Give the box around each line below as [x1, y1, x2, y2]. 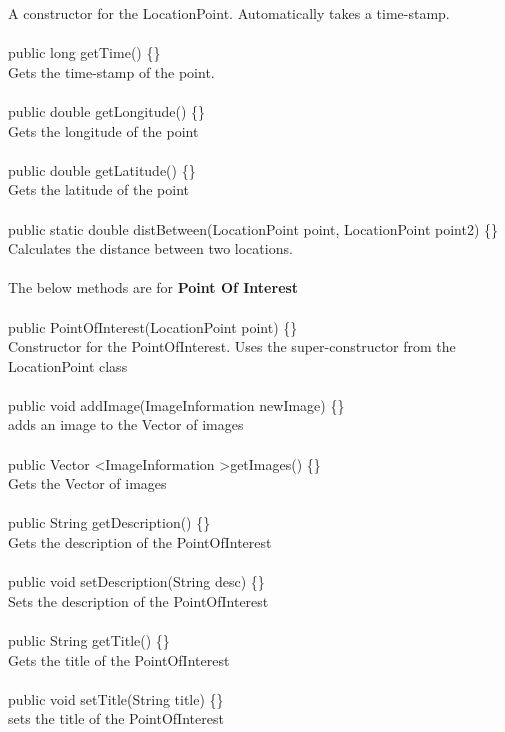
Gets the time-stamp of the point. [8, 61, 215, 82]
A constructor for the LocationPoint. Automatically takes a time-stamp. [8, 3, 450, 23]
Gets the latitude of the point [8, 179, 190, 200]
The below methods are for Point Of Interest [8, 277, 299, 298]
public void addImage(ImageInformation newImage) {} [8, 394, 345, 415]
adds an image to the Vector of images [8, 414, 244, 435]
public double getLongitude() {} [8, 100, 206, 121]
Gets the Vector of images [8, 473, 167, 494]
